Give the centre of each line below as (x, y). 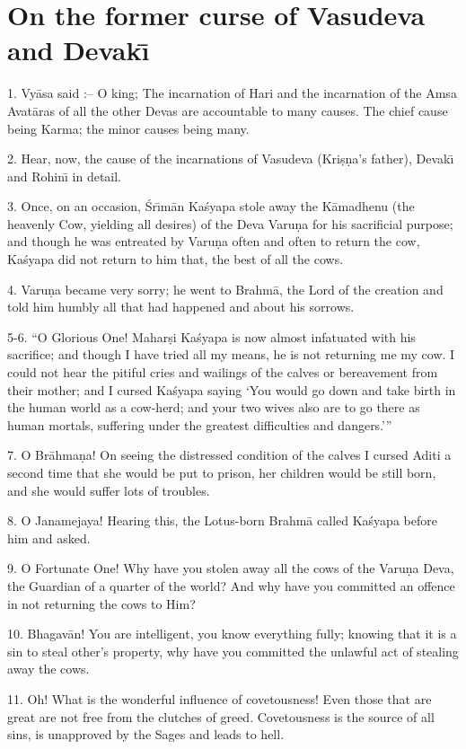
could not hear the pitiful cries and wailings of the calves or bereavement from (223, 372)
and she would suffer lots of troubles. (109, 490)
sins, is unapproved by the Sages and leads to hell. (146, 734)
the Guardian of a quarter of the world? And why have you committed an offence (231, 585)
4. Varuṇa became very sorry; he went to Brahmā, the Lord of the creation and (225, 289)
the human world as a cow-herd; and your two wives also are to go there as (214, 407)
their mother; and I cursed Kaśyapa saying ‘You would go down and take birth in (232, 389)
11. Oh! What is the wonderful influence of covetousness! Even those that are (220, 698)
